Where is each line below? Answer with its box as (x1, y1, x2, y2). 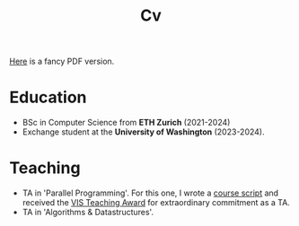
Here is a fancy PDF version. (9, 56, 115, 67)
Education (9, 87, 87, 108)
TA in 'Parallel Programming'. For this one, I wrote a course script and (22, 187, 279, 198)
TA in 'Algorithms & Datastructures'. (22, 207, 154, 218)
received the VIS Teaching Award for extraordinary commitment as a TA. (22, 197, 290, 208)
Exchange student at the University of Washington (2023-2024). (22, 126, 265, 137)
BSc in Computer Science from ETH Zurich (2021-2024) (22, 117, 231, 128)
